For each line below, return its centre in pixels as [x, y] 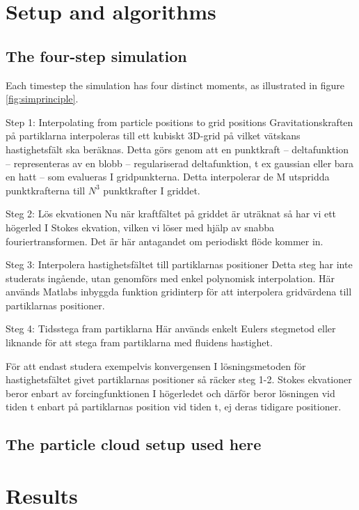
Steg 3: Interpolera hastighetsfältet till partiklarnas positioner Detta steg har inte [179, 264]
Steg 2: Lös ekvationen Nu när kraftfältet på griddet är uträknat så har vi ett [171, 214]
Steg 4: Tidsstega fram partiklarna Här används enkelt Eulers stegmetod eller [171, 329]
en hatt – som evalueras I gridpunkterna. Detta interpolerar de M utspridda [168, 177]
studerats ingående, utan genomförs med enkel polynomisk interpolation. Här [170, 278]
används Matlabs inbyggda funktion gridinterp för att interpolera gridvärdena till [179, 292]
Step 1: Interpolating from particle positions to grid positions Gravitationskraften [179, 122]
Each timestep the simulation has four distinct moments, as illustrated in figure [175, 85]
